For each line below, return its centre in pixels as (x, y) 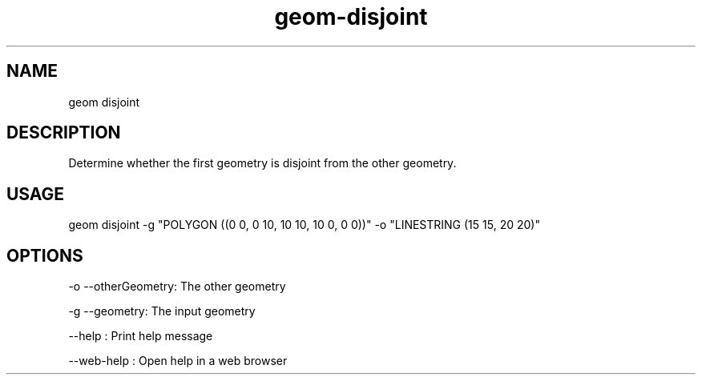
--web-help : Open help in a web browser (178, 361)
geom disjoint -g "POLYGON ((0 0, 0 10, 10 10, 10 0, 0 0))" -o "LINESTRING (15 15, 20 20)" (304, 225)
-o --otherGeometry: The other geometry (177, 287)
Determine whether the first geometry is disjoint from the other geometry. (262, 163)
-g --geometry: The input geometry (162, 311)
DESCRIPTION (64, 133)
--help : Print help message (141, 336)
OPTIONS (45, 255)
